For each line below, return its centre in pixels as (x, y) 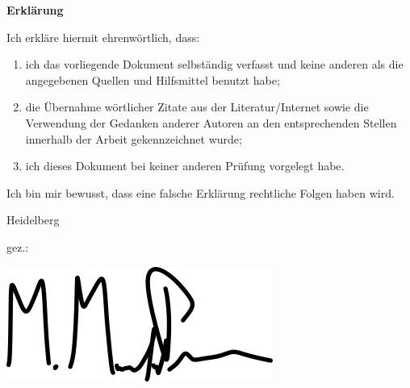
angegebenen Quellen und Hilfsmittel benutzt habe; (153, 79)
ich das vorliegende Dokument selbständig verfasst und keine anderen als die (214, 64)
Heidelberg (33, 220)
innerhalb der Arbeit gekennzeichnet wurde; (134, 138)
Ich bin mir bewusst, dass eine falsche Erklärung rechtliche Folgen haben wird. (201, 192)
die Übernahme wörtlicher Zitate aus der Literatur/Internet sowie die (197, 107)
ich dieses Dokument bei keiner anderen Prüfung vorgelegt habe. (185, 166)
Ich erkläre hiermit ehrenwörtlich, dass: (103, 37)
